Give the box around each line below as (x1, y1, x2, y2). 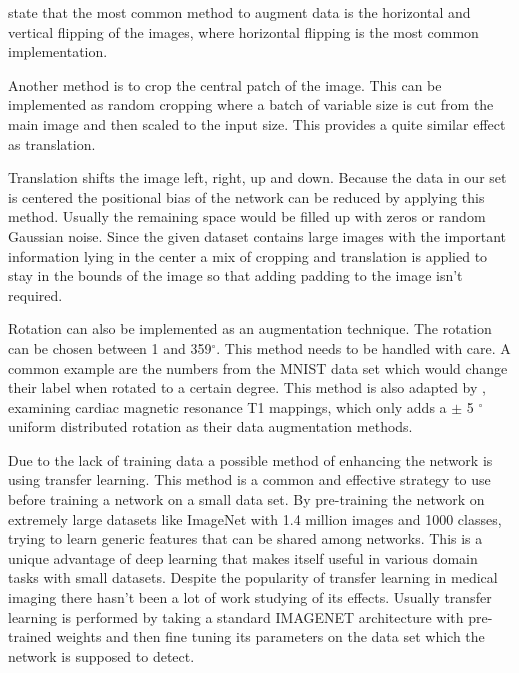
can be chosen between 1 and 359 (8, 337, 212, 358)
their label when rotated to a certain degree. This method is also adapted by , (8, 377, 486, 398)
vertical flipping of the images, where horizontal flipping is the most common (8, 21, 479, 42)
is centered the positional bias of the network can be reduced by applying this (8, 186, 485, 207)
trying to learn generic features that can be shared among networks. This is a (8, 528, 483, 549)
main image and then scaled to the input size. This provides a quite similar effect (8, 113, 506, 134)
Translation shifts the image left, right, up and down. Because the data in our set (8, 167, 507, 188)
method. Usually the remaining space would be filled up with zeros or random (8, 206, 486, 227)
